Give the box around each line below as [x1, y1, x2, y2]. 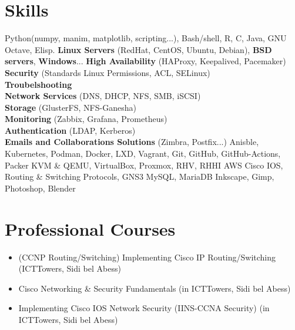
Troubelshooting [5, 78, 72, 90]
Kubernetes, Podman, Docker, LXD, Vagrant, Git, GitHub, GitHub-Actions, [5, 147, 281, 160]
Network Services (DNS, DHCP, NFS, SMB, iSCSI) [5, 90, 201, 102]
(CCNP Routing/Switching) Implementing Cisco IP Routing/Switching [18, 250, 276, 263]
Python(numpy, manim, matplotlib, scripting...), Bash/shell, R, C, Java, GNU [5, 32, 287, 44]
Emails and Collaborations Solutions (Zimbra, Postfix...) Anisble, [5, 136, 259, 148]
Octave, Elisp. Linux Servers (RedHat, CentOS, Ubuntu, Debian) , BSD [5, 43, 272, 55]
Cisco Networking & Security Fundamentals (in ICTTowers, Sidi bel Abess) [18, 282, 291, 294]
